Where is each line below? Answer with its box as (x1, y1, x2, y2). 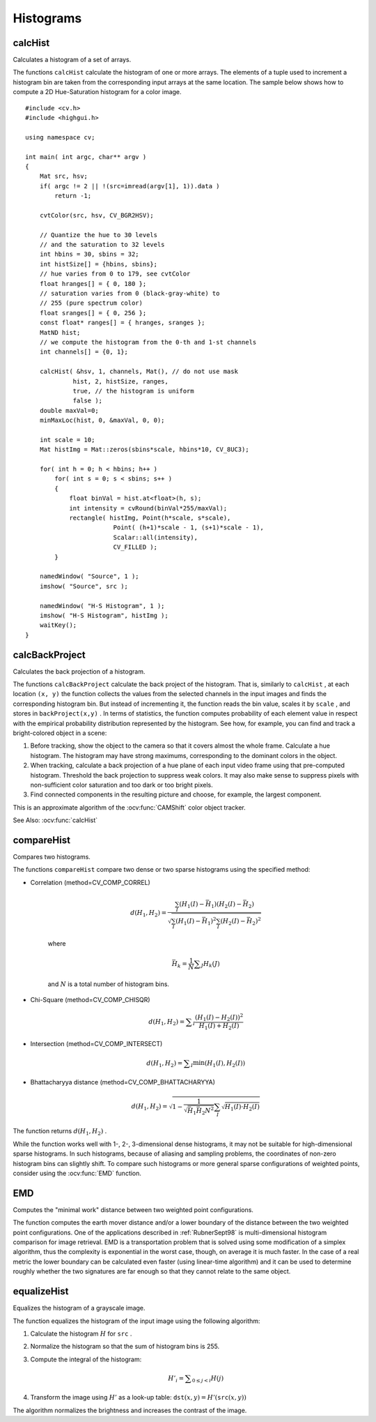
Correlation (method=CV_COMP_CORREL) (30, 878, 151, 886)
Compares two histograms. (13, 853, 91, 861)
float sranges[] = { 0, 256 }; (39, 309, 147, 317)
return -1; (54, 192, 92, 200)
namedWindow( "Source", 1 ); (39, 573, 139, 580)
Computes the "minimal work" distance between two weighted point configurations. (13, 1205, 254, 1213)
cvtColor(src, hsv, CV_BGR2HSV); (39, 211, 155, 219)
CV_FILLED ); (113, 543, 158, 551)
